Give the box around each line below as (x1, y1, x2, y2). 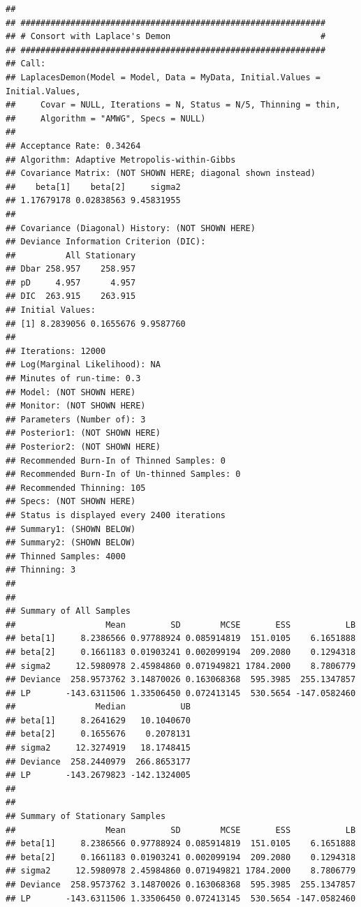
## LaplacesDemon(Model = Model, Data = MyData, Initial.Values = (6, 72, 321, 82)
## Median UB (6, 702, 191, 712)
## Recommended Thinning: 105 (6, 482, 146, 493)
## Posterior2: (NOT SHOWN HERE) (6, 442, 161, 452)
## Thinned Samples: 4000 (6, 551, 126, 561)
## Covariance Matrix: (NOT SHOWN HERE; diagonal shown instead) (6, 168, 316, 179)
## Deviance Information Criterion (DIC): (6, 237, 206, 247)
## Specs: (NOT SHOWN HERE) (6, 496, 136, 507)
